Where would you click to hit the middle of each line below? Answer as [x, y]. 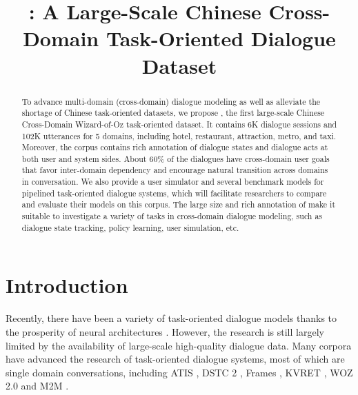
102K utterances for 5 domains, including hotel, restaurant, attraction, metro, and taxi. [179, 135]
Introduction [67, 285]
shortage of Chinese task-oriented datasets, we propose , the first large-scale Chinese [173, 113]
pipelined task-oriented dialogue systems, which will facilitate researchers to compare [174, 193]
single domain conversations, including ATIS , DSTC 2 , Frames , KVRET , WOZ [179, 372]
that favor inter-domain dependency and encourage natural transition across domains [175, 170]
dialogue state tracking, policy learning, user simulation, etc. [130, 227]
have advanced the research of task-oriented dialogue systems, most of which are [175, 359]
